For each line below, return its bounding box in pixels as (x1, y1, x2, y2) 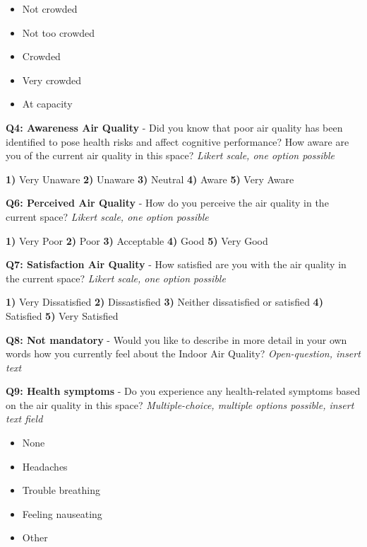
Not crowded (22, 1, 78, 16)
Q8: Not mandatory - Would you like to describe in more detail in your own (6, 332, 347, 347)
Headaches (22, 459, 68, 473)
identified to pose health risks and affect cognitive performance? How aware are (6, 134, 349, 149)
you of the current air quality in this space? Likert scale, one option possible (6, 148, 335, 163)
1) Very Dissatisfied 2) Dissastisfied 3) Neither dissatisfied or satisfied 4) (6, 294, 323, 309)
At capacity (22, 96, 73, 111)
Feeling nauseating (22, 506, 102, 521)
